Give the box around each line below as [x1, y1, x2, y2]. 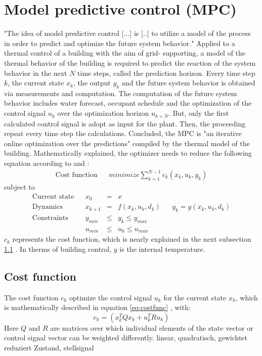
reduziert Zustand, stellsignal [4, 342, 94, 353]
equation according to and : [4, 157, 90, 168]
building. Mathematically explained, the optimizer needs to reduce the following [4, 148, 252, 158]
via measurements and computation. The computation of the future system [4, 87, 237, 98]
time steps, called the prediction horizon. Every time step [77, 67, 255, 78]
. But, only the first [168, 108, 229, 118]
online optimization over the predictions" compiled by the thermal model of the [4, 138, 250, 148]
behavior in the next [4, 67, 67, 78]
